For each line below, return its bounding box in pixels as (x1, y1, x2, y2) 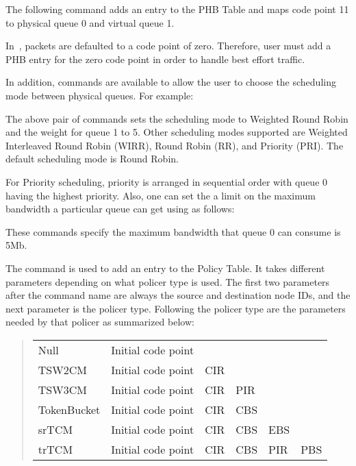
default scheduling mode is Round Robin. (5, 151, 179, 166)
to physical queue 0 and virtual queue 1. (5, 15, 175, 29)
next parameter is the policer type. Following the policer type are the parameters (5, 301, 346, 315)
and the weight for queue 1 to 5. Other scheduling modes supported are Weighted (5, 125, 348, 139)
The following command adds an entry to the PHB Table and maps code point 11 (5, 2, 349, 16)
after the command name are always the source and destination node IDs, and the (5, 288, 351, 302)
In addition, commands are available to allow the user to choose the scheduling (5, 75, 336, 89)
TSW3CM (38, 381, 87, 397)
